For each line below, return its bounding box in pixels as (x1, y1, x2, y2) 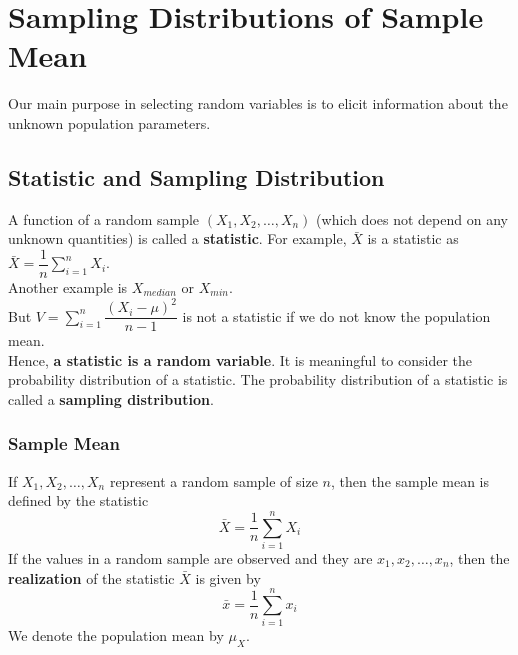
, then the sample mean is (330, 470, 489, 491)
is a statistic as (367, 228, 459, 249)
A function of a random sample (8, 208, 200, 229)
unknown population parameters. (8, 112, 211, 133)
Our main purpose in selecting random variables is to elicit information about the (8, 93, 508, 114)
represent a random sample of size (109, 470, 318, 491)
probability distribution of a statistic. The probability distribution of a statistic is (8, 369, 508, 390)
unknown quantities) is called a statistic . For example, (8, 228, 347, 249)
